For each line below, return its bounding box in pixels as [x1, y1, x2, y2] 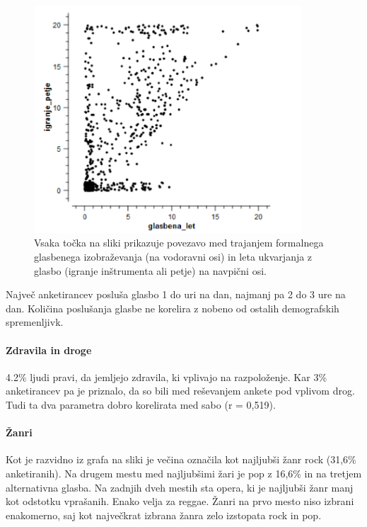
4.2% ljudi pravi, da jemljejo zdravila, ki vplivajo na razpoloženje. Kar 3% [6, 369, 327, 384]
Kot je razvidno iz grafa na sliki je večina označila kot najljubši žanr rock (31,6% [6, 452, 356, 467]
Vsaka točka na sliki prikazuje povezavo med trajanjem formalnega [34, 235, 324, 250]
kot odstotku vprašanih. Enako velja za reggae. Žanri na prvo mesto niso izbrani [6, 494, 354, 509]
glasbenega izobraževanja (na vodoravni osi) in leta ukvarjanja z [34, 249, 313, 264]
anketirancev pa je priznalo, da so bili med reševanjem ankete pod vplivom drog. [6, 383, 355, 398]
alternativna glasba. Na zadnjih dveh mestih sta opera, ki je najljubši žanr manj [6, 480, 354, 494]
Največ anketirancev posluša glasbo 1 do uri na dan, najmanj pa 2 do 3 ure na [6, 287, 346, 302]
